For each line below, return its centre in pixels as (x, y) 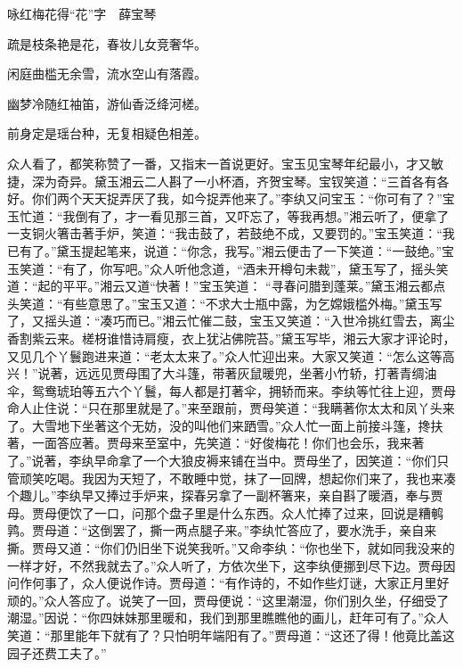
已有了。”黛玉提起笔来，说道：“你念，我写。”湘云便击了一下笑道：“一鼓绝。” (225, 250)
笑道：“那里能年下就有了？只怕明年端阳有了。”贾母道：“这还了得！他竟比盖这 (231, 635)
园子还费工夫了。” (57, 652)
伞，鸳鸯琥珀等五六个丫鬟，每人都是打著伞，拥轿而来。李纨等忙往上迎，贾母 (231, 390)
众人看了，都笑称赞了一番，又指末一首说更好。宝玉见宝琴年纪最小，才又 (219, 163)
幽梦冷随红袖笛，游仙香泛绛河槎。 (107, 103)
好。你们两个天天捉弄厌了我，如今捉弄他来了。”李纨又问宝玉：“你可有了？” (225, 198)
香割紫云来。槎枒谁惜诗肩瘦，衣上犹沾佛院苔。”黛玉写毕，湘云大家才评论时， (231, 338)
